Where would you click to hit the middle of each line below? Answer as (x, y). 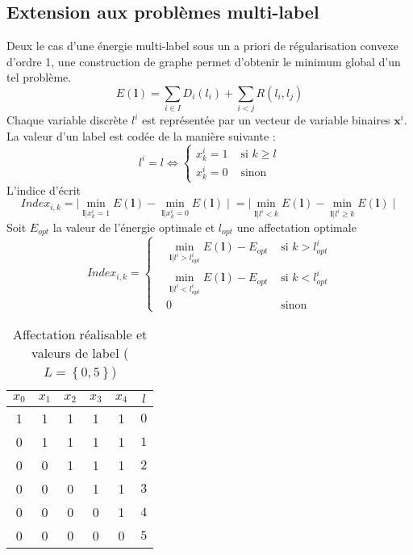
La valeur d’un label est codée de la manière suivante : (141, 135)
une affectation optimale (296, 227)
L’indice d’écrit (44, 189)
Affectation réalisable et (80, 334)
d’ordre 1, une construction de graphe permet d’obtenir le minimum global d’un (204, 61)
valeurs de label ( (80, 352)
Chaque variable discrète (67, 120)
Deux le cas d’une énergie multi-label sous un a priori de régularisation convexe (203, 46)
